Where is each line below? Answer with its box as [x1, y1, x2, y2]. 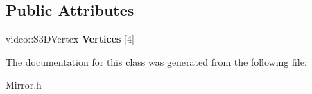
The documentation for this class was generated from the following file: [6, 54, 307, 69]
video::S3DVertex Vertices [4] [6, 32, 135, 46]
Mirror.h [6, 78, 42, 92]
